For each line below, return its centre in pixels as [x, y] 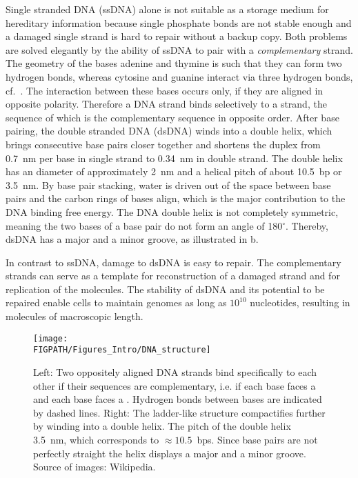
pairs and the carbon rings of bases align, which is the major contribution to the [176, 198]
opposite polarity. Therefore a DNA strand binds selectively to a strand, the [166, 104]
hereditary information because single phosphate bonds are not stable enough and [179, 22]
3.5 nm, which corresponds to [96, 439]
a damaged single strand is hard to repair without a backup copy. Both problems [177, 36]
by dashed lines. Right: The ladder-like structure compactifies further [179, 412]
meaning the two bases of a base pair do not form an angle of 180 [144, 225]
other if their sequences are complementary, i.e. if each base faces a [175, 385]
